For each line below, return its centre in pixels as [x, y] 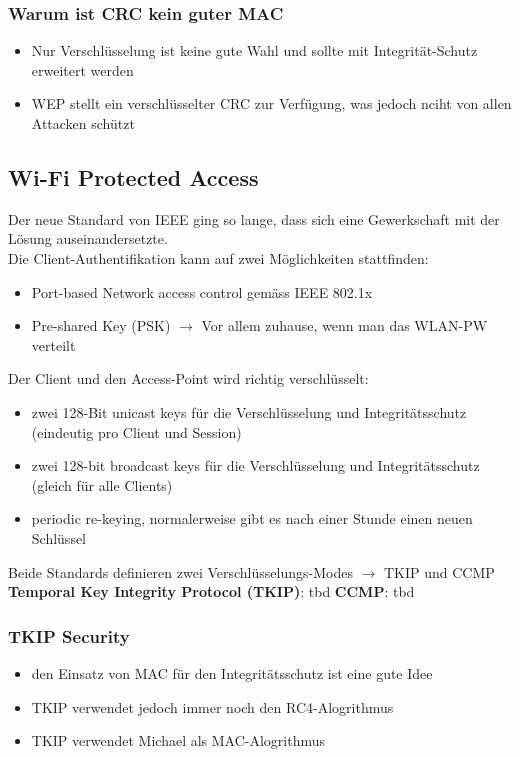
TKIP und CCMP [439, 571]
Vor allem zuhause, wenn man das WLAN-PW [344, 325]
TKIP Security [69, 635]
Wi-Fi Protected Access [133, 176]
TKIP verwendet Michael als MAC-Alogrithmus [178, 740]
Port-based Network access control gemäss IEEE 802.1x [202, 291]
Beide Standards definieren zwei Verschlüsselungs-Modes [180, 571]
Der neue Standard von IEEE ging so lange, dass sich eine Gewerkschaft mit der [254, 218]
